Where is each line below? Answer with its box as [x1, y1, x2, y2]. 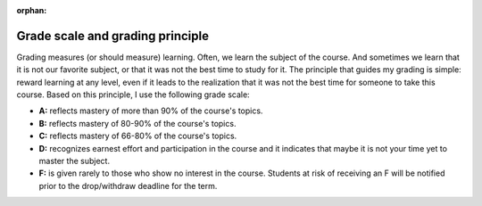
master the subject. [38, 156, 111, 167]
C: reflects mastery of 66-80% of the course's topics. [38, 130, 237, 142]
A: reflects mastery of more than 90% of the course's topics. [38, 105, 263, 116]
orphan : [16, 5, 47, 15]
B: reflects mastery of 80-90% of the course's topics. [38, 118, 237, 128]
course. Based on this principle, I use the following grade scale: [16, 89, 250, 100]
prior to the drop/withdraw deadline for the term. [38, 180, 218, 191]
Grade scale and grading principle [16, 28, 210, 44]
